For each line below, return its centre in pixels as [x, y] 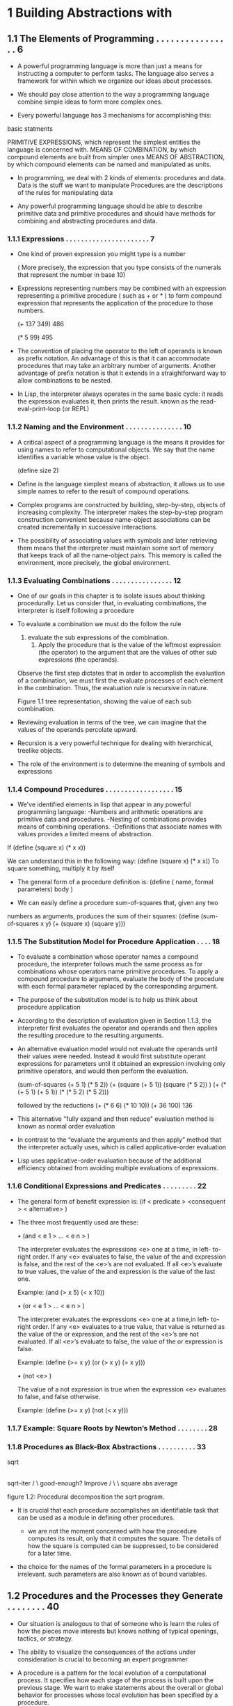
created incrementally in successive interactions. [87, 527]
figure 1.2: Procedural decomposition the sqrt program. [86, 1497]
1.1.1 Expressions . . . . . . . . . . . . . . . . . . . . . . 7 [81, 239]
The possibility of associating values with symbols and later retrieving [117, 540]
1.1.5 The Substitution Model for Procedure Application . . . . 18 [114, 942]
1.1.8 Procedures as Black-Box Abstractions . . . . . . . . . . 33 [107, 1446]
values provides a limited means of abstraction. [85, 834]
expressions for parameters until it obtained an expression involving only [121, 1064]
